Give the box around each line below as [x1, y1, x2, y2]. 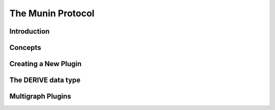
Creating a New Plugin [9, 60, 81, 68]
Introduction [9, 27, 50, 36]
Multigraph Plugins [9, 92, 71, 101]
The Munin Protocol [9, 8, 95, 19]
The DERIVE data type [9, 76, 81, 85]
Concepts [9, 43, 41, 52]
